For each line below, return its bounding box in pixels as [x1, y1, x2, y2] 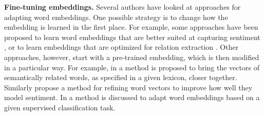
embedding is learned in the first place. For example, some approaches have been [4, 22, 258, 32]
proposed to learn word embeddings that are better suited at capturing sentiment [4, 31, 260, 42]
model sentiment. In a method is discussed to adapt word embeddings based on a [4, 92, 260, 103]
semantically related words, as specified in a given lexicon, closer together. [4, 72, 237, 83]
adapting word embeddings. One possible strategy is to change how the [4, 11, 228, 22]
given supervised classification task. [4, 102, 116, 112]
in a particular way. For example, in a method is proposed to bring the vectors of [4, 62, 259, 72]
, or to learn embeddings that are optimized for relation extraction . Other [4, 42, 239, 52]
